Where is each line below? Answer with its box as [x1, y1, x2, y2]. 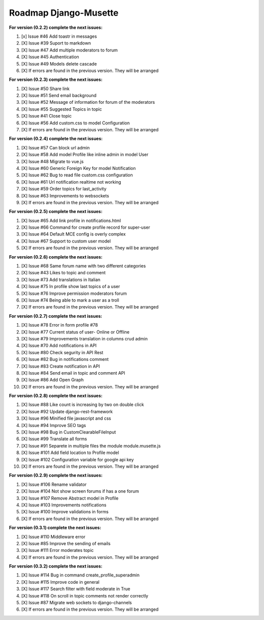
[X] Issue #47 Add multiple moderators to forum [21, 47, 118, 53]
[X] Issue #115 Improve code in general [21, 579, 100, 585]
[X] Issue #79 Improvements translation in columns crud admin [21, 335, 148, 341]
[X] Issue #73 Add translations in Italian [21, 277, 101, 283]
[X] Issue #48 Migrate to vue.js [21, 158, 84, 164]
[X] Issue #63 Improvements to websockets [21, 192, 110, 198]
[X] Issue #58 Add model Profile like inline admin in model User [21, 152, 149, 158]
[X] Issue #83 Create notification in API [21, 363, 100, 369]
